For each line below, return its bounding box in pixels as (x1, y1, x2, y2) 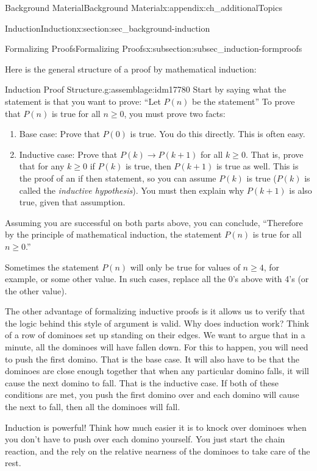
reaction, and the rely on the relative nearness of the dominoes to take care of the (5, 444, 310, 457)
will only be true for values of (130, 260, 240, 273)
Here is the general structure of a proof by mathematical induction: (5, 62, 257, 75)
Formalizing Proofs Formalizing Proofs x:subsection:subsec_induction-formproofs (5, 42, 302, 55)
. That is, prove (245, 147, 304, 160)
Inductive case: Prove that (19, 147, 118, 160)
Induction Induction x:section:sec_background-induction (5, 21, 210, 34)
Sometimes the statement (5, 260, 99, 273)
